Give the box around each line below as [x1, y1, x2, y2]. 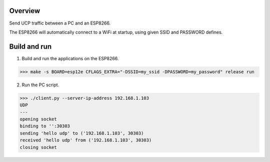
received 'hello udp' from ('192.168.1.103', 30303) [19, 137, 152, 143]
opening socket [19, 116, 57, 122]
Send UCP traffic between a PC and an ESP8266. [9, 20, 111, 26]
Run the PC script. [21, 82, 59, 88]
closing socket [19, 144, 57, 150]
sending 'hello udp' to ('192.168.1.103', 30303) [19, 130, 144, 136]
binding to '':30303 [19, 123, 70, 129]
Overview [9, 7, 40, 15]
